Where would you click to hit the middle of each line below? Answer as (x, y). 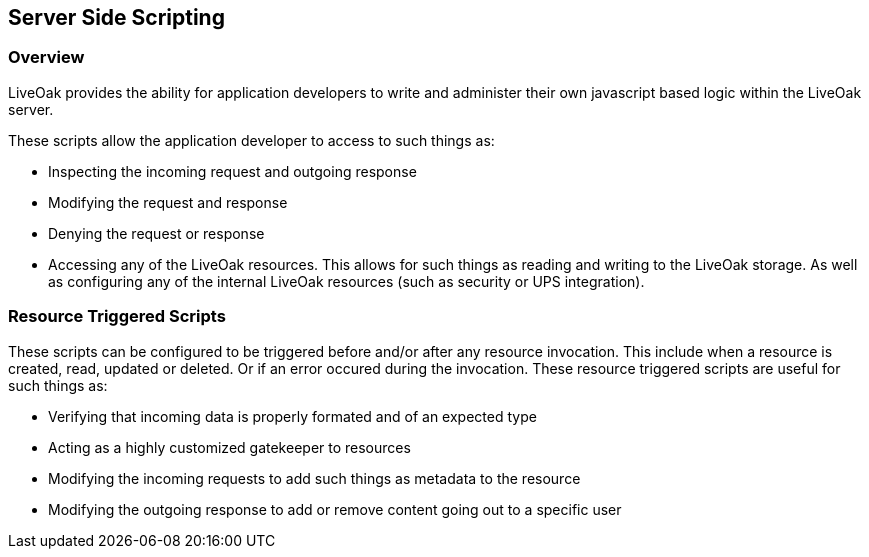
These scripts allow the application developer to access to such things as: (251, 140)
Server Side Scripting (116, 17)
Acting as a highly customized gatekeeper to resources (229, 447)
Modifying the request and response (168, 202)
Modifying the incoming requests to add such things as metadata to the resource (314, 478)
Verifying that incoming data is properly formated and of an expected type (292, 416)
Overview (46, 57)
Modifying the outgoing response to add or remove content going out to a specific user (335, 509)
